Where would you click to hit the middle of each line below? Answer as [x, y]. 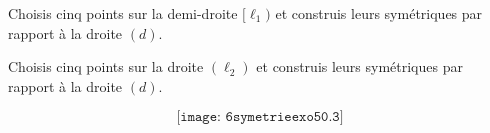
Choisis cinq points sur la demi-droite [123, 13]
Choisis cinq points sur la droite [106, 66]
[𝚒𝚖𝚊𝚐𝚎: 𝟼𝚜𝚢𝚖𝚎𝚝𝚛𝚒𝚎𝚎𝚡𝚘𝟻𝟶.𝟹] [260, 117]
